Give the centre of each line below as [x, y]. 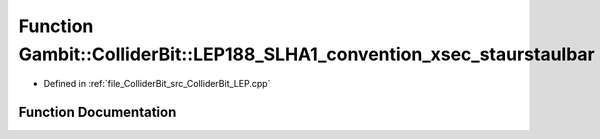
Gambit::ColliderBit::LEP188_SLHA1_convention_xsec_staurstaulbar [306, 54]
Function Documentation [97, 112]
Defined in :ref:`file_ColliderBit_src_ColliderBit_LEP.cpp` [157, 84]
